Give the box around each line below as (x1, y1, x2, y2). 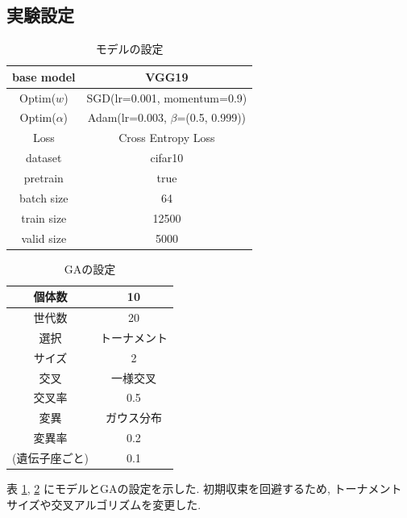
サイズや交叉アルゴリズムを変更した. (6, 495, 201, 512)
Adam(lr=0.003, (87, 109, 167, 126)
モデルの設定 (95, 40, 164, 57)
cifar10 (150, 149, 184, 166)
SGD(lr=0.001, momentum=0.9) (86, 89, 247, 106)
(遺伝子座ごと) (12, 449, 89, 466)
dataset (26, 149, 62, 166)
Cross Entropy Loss (118, 129, 215, 146)
